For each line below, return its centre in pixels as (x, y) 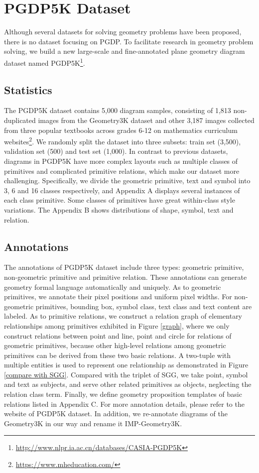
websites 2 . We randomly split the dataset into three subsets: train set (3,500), (123, 141)
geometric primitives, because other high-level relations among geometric (115, 345)
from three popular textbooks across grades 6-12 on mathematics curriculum (121, 130)
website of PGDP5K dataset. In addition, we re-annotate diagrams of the (116, 414)
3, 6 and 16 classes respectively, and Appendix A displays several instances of (122, 190)
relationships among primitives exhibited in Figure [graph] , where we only (117, 325)
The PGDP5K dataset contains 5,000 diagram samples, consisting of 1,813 (118, 110)
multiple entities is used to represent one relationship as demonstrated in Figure (126, 365)
